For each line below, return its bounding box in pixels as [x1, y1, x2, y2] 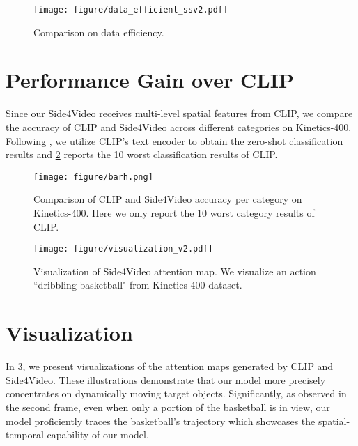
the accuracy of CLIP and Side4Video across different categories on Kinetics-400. [6, 119, 352, 134]
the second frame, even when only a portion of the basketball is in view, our [6, 399, 330, 414]
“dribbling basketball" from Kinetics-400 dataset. [33, 277, 242, 292]
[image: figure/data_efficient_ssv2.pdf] [33, 5, 228, 15]
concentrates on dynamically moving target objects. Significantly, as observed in [6, 386, 347, 401]
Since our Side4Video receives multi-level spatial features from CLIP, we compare [6, 106, 353, 121]
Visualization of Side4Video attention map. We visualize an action [33, 263, 316, 278]
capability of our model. [47, 427, 149, 442]
